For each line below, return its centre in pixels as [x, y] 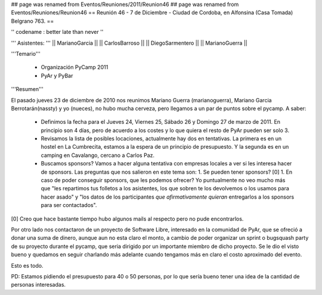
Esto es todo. [27, 265]
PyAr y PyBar [57, 76]
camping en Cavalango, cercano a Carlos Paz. [98, 155]
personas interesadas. [38, 285]
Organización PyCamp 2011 [75, 67]
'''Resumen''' [27, 89]
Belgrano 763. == [32, 21]
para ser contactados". [69, 205]
